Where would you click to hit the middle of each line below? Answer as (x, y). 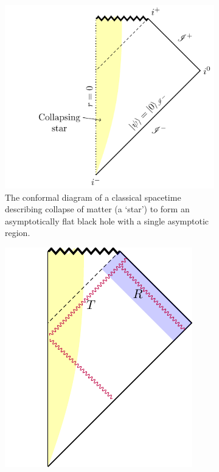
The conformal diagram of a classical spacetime (93, 197)
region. (18, 233)
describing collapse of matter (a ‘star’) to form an (97, 209)
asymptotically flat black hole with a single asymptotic (107, 220)
